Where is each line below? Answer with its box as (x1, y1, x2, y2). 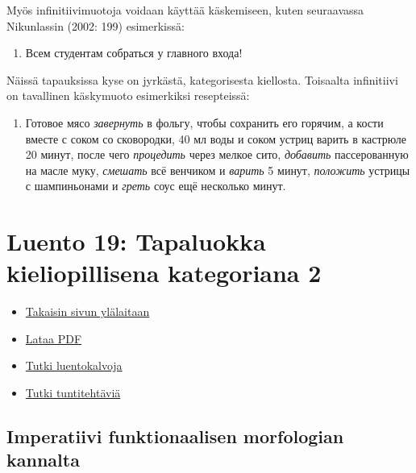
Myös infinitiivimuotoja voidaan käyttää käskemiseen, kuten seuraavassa (6, 2, 364, 18)
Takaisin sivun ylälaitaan (25, 303, 150, 320)
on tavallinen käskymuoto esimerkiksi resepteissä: (6, 87, 250, 104)
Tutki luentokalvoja (25, 357, 123, 374)
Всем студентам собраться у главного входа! (25, 44, 243, 61)
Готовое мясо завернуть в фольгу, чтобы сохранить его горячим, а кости (25, 114, 384, 131)
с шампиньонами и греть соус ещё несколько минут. (25, 177, 286, 194)
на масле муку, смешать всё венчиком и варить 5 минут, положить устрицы (25, 161, 410, 178)
